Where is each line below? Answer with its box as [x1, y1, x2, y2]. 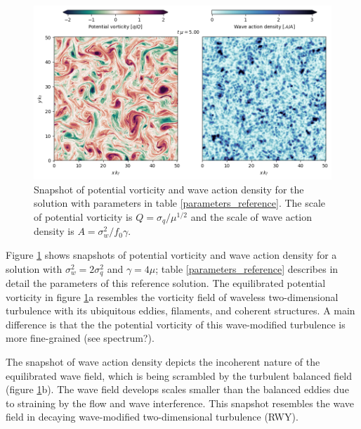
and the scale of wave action [190, 209, 313, 224]
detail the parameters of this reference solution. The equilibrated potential [6, 276, 326, 290]
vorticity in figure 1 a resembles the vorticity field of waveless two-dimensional [6, 289, 339, 304]
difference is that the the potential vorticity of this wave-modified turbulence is [6, 316, 346, 331]
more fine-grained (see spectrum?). [6, 331, 155, 345]
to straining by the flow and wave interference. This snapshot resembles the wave [6, 395, 355, 410]
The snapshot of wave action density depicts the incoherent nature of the [6, 354, 320, 369]
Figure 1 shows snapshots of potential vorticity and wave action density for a [6, 248, 337, 262]
